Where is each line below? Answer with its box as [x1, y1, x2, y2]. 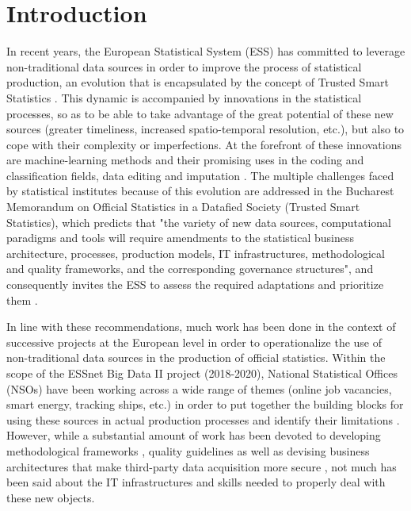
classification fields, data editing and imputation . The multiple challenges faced [6, 167, 394, 183]
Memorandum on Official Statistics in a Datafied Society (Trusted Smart [6, 198, 360, 215]
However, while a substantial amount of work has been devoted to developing [6, 427, 381, 444]
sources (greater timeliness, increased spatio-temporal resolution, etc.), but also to [6, 121, 405, 137]
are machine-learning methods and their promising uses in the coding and [6, 152, 364, 168]
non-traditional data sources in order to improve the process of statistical [6, 58, 362, 75]
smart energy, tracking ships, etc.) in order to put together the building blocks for [6, 396, 404, 413]
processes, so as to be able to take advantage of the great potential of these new [6, 105, 394, 121]
